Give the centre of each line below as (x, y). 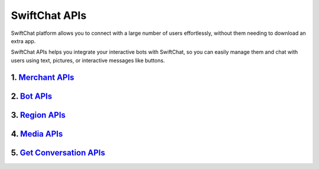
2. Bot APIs (32, 96)
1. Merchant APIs (43, 77)
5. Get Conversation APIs (58, 153)
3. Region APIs (38, 115)
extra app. (23, 41)
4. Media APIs (37, 134)
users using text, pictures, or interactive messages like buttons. (88, 60)
